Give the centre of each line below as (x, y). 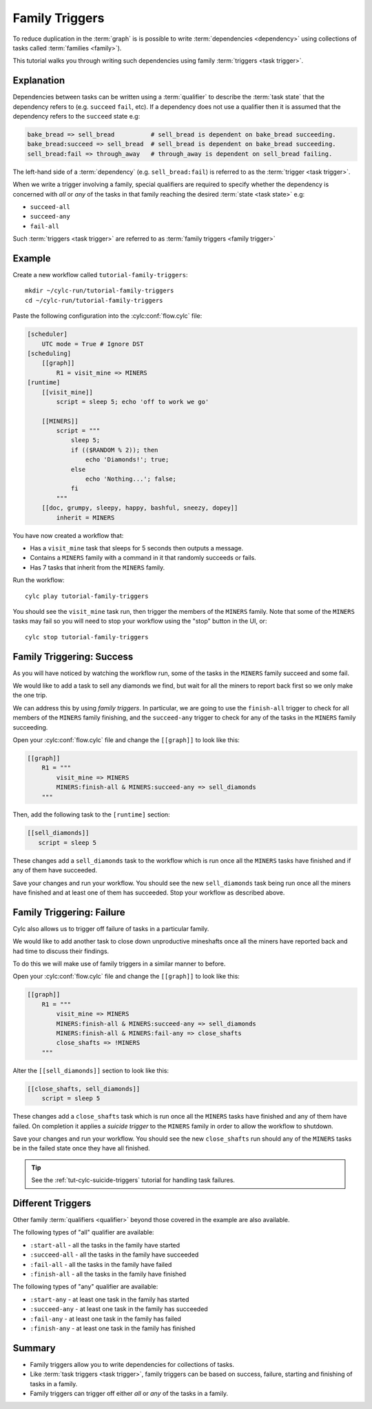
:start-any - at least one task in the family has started (110, 1299)
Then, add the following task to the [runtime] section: (91, 815)
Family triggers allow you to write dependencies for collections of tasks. (132, 1364)
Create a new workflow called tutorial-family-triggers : (101, 275)
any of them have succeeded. (55, 870)
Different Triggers (52, 1203)
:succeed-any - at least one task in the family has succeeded (119, 1309)
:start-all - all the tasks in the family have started (105, 1245)
